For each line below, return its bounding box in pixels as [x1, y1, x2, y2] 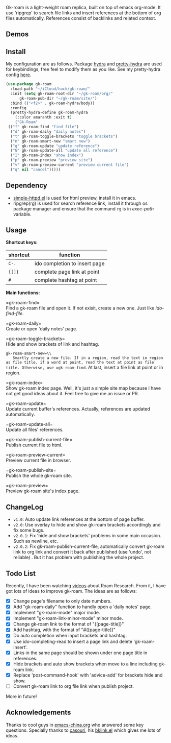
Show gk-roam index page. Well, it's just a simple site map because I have [6, 385, 161, 391]
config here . [6, 71, 32, 78]
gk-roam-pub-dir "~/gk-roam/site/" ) [19, 95, 97, 101]
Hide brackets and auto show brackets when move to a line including [13, 661, 158, 667]
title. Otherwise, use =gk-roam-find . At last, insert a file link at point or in [6, 365, 163, 371]
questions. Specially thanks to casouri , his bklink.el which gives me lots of [6, 727, 161, 733]
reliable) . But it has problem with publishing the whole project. [13, 554, 145, 561]
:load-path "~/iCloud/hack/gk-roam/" [10, 86, 91, 91]
